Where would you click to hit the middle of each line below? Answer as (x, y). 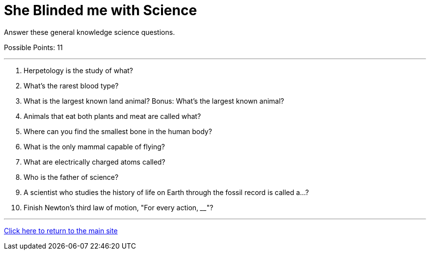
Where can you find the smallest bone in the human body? (118, 131)
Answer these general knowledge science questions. (90, 32)
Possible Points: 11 (33, 47)
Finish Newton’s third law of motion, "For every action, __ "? (119, 207)
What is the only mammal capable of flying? (94, 146)
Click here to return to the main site (61, 230)
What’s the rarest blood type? (71, 85)
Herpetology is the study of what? (79, 70)
